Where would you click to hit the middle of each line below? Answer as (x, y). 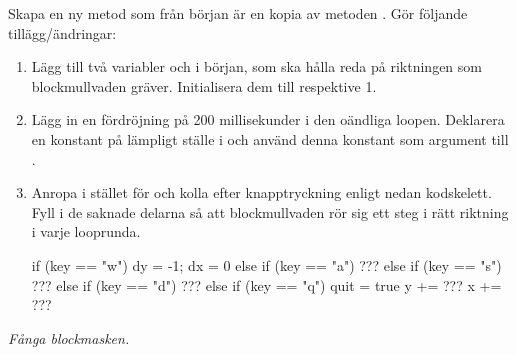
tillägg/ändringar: (62, 32)
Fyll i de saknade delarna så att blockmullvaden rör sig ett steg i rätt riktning (270, 211)
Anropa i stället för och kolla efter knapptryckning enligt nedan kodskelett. (261, 192)
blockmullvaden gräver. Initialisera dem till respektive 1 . (204, 85)
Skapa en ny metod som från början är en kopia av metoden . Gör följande (238, 13)
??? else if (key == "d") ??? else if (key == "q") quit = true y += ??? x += (266, 284)
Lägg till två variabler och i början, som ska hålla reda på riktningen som (256, 66)
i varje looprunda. (86, 231)
